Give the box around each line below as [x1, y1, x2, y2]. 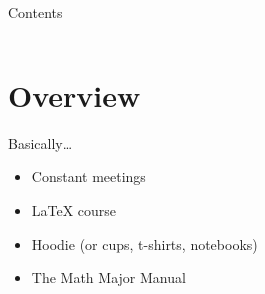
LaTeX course [31, 199, 117, 220]
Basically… [8, 132, 73, 153]
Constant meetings [31, 166, 146, 187]
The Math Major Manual [31, 267, 186, 288]
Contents [8, 2, 63, 22]
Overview [8, 74, 141, 115]
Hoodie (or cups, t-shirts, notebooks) [31, 233, 258, 254]
